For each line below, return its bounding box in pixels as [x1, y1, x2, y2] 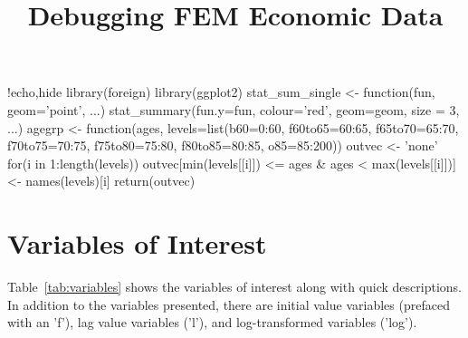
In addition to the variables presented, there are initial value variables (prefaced [7, 295, 450, 314]
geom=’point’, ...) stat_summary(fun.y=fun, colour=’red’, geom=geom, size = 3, [7, 100, 460, 119]
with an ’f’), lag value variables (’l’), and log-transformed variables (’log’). [7, 313, 417, 332]
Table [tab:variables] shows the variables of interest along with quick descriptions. [7, 277, 462, 296]
